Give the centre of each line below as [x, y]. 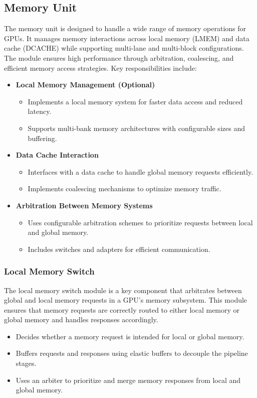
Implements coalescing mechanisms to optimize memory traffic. [124, 188]
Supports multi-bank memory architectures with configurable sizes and [136, 128]
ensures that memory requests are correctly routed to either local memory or [122, 309]
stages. [26, 363]
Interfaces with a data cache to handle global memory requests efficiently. [141, 171]
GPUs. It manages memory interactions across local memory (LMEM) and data [127, 38]
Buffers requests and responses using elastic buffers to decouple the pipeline [132, 353]
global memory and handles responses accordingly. [81, 319]
